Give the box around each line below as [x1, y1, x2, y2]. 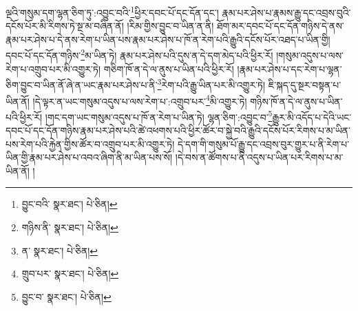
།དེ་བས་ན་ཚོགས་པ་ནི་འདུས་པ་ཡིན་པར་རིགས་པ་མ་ [175, 150, 344, 164]
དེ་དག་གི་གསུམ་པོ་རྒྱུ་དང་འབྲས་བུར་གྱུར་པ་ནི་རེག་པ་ [178, 136, 350, 151]
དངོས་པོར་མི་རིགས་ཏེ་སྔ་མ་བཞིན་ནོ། [6, 19, 124, 33]
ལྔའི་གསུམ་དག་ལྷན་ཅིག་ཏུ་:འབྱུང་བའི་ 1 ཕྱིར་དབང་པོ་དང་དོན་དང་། [6, 3, 219, 19]
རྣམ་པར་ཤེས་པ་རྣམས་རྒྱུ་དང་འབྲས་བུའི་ [222, 5, 351, 19]
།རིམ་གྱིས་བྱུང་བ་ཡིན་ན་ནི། [127, 19, 214, 33]
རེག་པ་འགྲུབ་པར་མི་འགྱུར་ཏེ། [6, 61, 101, 76]
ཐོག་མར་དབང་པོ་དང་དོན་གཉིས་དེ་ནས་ [217, 19, 344, 33]
